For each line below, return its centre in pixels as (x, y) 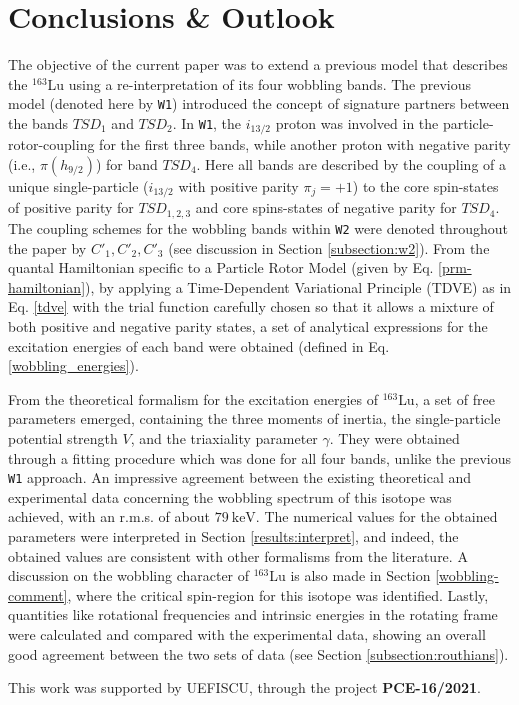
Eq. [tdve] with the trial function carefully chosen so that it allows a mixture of (251, 306)
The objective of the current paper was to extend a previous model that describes (258, 64)
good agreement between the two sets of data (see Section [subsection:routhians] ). (258, 653)
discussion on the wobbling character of (129, 575)
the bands (38, 122)
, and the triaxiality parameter (224, 437)
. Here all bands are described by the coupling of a (351, 164)
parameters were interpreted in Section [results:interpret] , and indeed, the (233, 535)
